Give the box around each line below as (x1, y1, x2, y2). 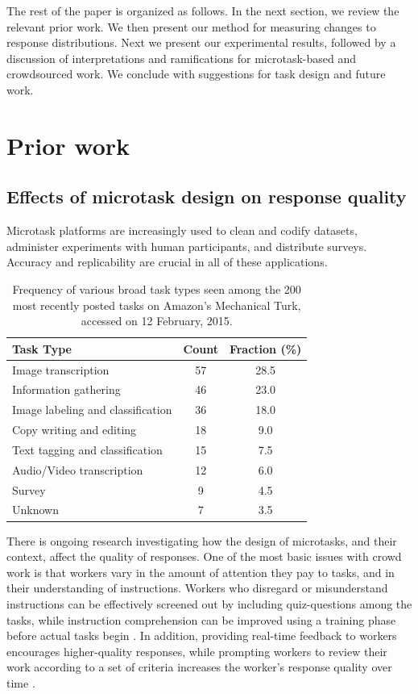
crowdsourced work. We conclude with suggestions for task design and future (6, 65, 386, 82)
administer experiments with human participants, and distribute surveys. (6, 237, 367, 254)
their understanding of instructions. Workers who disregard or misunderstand (6, 579, 388, 596)
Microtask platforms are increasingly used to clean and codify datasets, (6, 222, 358, 239)
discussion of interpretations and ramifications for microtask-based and (6, 49, 356, 66)
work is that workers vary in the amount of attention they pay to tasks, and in (6, 563, 395, 580)
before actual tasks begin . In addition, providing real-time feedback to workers (6, 627, 397, 644)
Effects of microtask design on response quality (6, 184, 407, 209)
